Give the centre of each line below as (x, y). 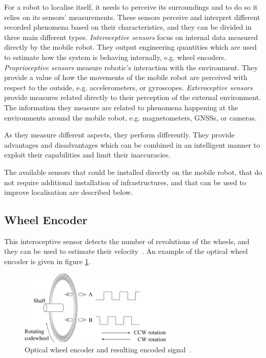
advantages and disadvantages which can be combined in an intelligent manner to (132, 144)
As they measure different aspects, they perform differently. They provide (119, 135)
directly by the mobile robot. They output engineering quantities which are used (130, 47)
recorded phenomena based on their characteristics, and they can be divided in (128, 27)
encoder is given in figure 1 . (47, 261)
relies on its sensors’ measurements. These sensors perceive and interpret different (132, 17)
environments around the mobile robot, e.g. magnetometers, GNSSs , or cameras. (130, 117)
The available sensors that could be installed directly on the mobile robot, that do (133, 172)
